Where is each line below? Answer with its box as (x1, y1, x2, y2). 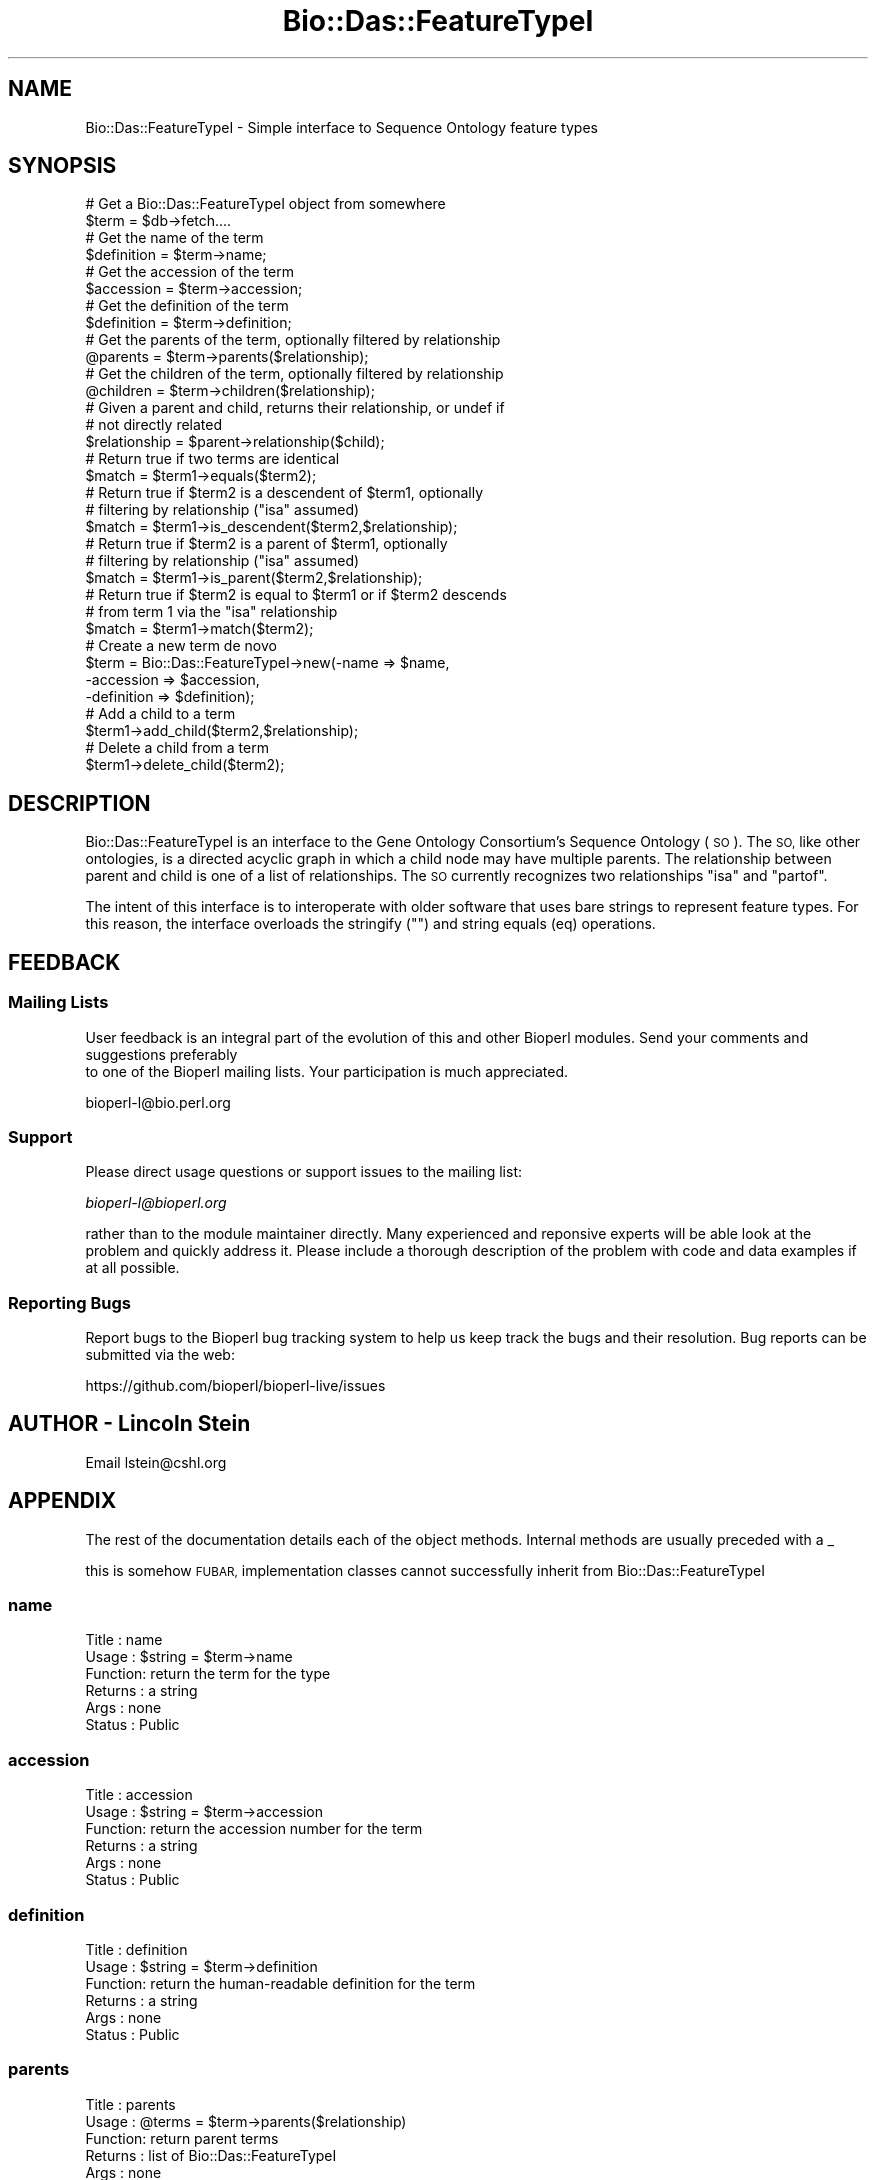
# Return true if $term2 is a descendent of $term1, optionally (85, 484, 484, 502)
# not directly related (85, 416, 223, 434)
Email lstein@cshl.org (85, 1453, 227, 1471)
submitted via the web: (85, 1346, 235, 1363)
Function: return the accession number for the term (85, 1820, 423, 1838)
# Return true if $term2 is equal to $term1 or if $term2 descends (85, 586, 507, 604)
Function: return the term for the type (85, 1665, 331, 1683)
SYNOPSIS (8, 153, 117, 179)
